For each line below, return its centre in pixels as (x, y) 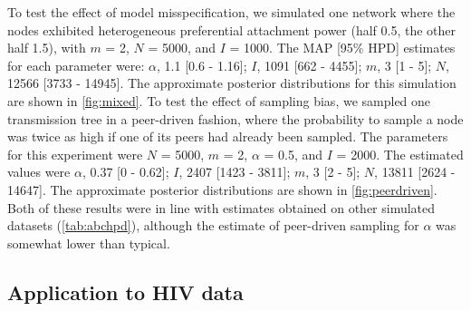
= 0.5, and (293, 154)
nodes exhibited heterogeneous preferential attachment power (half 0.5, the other (232, 29)
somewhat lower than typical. (89, 243)
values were (39, 172)
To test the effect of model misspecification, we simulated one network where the (231, 12)
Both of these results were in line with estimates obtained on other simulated (221, 207)
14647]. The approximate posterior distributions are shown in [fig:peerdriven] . (222, 189)
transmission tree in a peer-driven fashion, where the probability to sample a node (235, 118)
